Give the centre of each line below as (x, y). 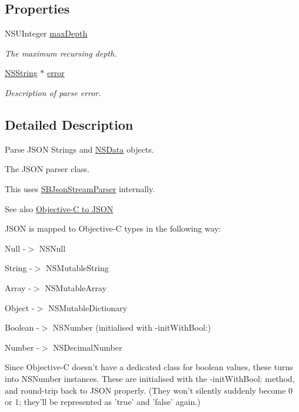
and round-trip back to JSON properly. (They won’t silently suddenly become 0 (149, 390)
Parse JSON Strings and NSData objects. (79, 149)
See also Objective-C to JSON (59, 208)
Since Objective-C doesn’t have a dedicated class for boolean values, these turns (149, 367)
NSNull (52, 248)
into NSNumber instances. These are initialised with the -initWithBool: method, (150, 378)
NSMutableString (77, 268)
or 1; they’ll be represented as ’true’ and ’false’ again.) (103, 402)
